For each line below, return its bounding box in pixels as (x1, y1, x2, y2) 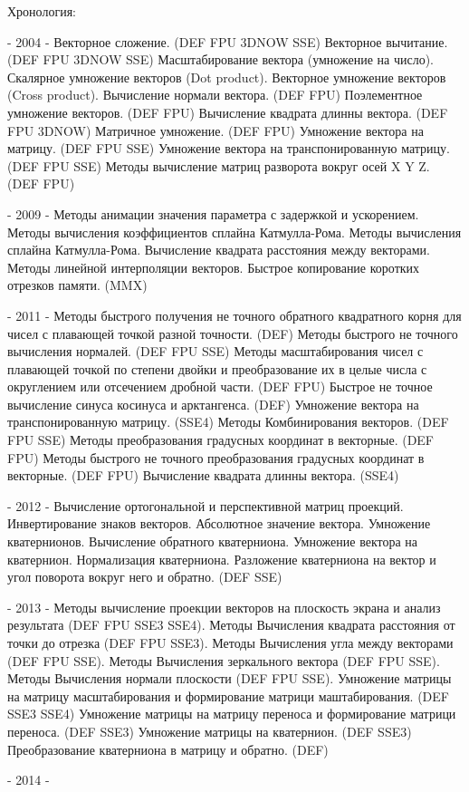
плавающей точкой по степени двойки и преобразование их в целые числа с (7, 359, 427, 378)
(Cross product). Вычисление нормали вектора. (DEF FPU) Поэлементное (7, 85, 423, 104)
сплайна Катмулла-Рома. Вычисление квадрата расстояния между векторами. (7, 240, 430, 259)
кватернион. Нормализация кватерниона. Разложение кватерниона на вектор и (7, 549, 436, 568)
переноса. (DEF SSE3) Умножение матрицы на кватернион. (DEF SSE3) (7, 721, 412, 740)
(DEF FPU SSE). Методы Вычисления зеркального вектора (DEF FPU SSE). (7, 651, 440, 670)
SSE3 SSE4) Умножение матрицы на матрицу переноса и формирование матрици (7, 704, 456, 723)
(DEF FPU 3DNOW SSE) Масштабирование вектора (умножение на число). (7, 50, 434, 69)
